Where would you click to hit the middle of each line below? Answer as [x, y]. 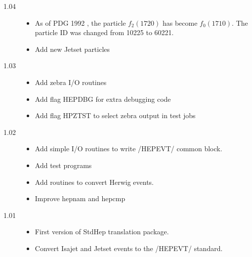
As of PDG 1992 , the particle [80, 22]
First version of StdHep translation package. [102, 232]
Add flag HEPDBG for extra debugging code [103, 99]
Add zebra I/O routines [71, 82]
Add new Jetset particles [72, 49]
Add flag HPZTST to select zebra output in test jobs [115, 115]
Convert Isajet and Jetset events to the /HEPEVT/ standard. [129, 248]
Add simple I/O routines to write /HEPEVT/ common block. [128, 149]
